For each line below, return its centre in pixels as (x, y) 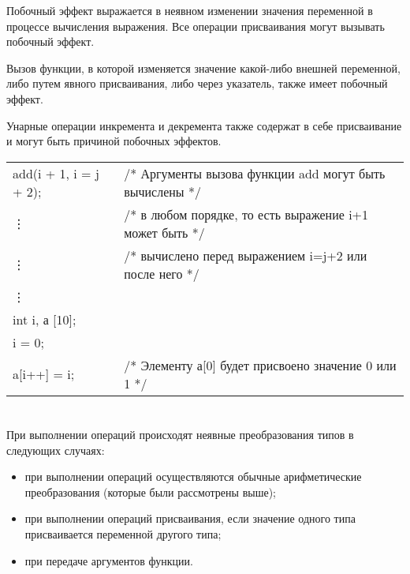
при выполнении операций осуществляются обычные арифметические (193, 476)
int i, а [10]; (45, 319)
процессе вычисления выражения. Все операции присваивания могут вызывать (196, 26)
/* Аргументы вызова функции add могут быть (255, 173)
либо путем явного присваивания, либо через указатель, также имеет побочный (197, 83)
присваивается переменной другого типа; (123, 533)
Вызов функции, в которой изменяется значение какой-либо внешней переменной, (203, 68)
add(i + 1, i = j (56, 173)
